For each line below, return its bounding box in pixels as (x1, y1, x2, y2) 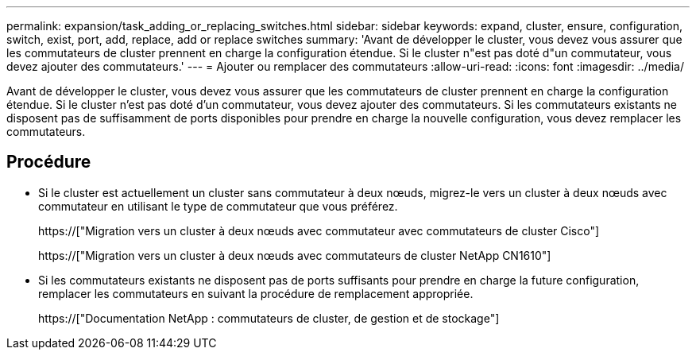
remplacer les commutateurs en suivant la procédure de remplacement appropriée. (38, 286, 474, 300)
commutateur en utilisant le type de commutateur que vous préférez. (38, 199, 398, 213)
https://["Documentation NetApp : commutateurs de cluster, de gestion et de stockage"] (38, 311, 500, 325)
